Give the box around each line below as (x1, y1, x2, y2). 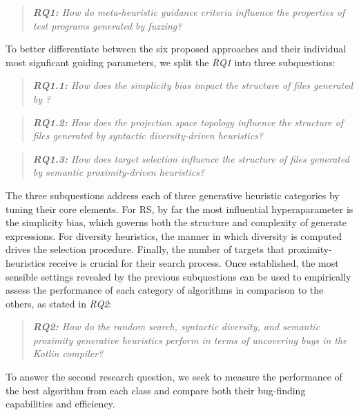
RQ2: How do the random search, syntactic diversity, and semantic (32, 319, 320, 334)
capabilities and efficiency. (6, 396, 115, 411)
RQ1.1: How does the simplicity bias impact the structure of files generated (32, 78, 353, 92)
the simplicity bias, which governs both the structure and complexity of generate (6, 215, 347, 230)
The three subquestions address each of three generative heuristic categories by (6, 188, 340, 202)
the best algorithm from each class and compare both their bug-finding (6, 383, 306, 397)
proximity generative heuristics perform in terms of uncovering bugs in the (32, 332, 347, 347)
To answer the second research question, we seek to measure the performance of (6, 370, 342, 384)
